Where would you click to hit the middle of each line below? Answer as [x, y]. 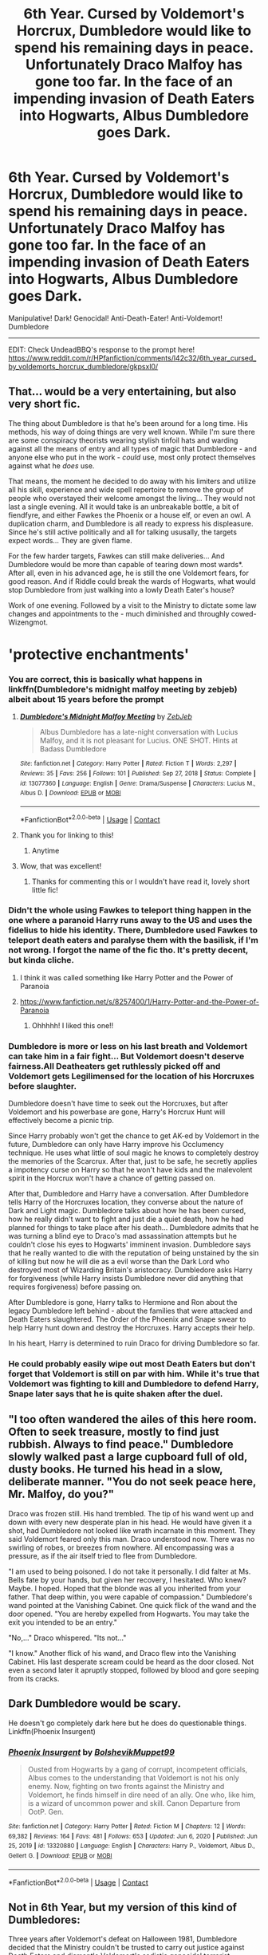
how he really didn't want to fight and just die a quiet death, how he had [126, 1219]
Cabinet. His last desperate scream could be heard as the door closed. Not [131, 1661]
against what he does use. [51, 465]
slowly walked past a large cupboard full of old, [128, 1457]
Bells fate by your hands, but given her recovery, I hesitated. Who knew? [127, 1579]
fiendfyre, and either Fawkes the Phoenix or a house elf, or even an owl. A [130, 514]
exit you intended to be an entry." [63, 1622]
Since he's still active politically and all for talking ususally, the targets [123, 532]
